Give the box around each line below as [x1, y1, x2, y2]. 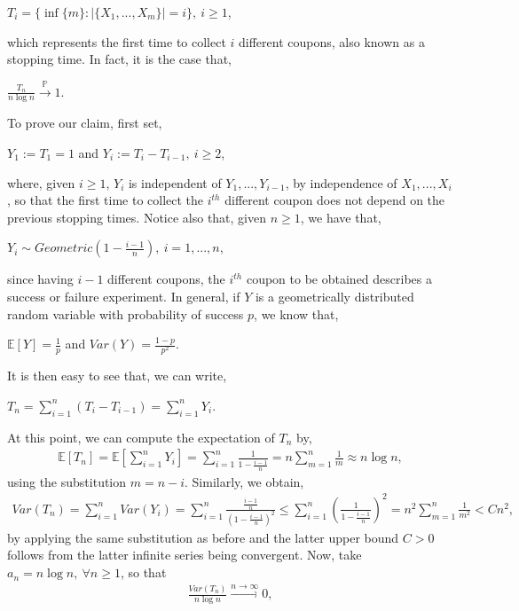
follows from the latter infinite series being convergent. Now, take [7, 545, 362, 564]
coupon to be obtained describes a [246, 270, 432, 288]
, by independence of [285, 173, 397, 192]
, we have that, [300, 208, 381, 226]
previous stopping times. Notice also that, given [7, 208, 267, 226]
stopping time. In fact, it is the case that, [7, 50, 232, 68]
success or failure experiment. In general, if [7, 286, 240, 305]
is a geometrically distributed [255, 286, 414, 305]
